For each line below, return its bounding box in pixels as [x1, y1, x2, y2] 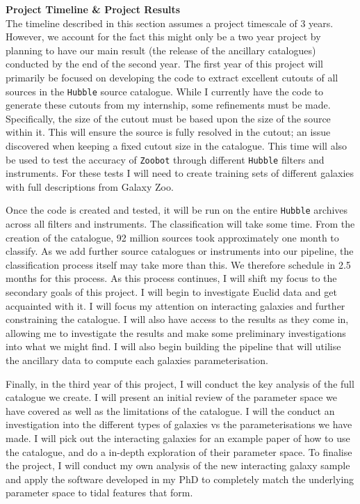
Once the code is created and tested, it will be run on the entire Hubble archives [6, 203, 348, 217]
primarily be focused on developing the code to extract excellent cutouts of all [6, 70, 338, 84]
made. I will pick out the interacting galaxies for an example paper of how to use [6, 431, 350, 445]
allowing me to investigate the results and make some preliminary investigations [6, 325, 346, 340]
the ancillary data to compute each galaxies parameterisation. [6, 353, 268, 368]
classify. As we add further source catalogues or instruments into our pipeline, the [6, 244, 354, 258]
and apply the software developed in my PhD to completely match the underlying [6, 471, 354, 486]
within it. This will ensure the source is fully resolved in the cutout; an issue [6, 125, 331, 139]
